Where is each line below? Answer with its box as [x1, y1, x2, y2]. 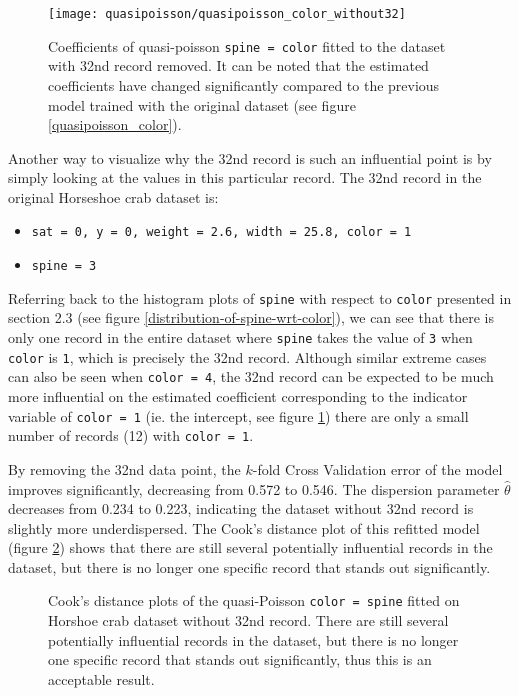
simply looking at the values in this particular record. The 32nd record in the [8, 167, 482, 188]
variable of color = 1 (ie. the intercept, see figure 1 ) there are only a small [8, 405, 469, 426]
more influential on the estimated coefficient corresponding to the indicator [8, 386, 468, 406]
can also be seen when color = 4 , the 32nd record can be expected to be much [8, 366, 494, 387]
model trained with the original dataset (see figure [48, 94, 356, 115]
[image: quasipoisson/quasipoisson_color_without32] [48, 7, 406, 21]
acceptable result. [48, 668, 155, 689]
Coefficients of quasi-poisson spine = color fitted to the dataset [48, 35, 446, 56]
